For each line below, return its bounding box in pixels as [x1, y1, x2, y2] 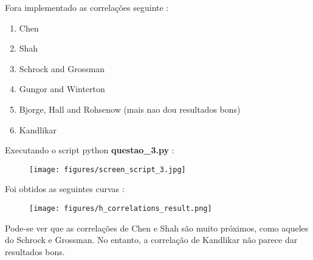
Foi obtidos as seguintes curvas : [5, 182, 125, 195]
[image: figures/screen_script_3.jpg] [29, 165, 186, 174]
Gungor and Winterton [19, 82, 105, 95]
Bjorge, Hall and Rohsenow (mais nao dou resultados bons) [19, 102, 241, 115]
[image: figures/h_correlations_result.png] [29, 204, 212, 213]
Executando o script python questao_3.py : [5, 144, 174, 156]
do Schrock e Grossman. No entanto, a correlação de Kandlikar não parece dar [5, 233, 298, 246]
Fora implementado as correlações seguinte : [5, 1, 169, 13]
